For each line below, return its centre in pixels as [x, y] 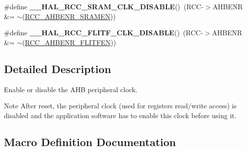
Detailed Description [58, 68]
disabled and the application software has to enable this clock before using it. [120, 115]
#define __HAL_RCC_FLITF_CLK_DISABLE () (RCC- [104, 33]
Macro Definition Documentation [90, 141]
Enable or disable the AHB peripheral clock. [71, 89]
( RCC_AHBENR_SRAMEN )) [69, 16]
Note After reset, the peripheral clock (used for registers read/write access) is [120, 106]
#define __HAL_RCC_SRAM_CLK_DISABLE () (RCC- [104, 6]
